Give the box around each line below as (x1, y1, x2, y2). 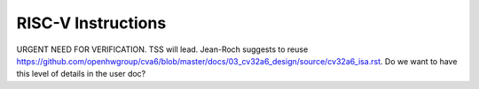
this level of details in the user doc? (16, 69, 146, 79)
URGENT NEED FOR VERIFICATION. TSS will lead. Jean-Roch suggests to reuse (16, 44, 309, 55)
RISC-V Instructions (16, 13, 167, 33)
